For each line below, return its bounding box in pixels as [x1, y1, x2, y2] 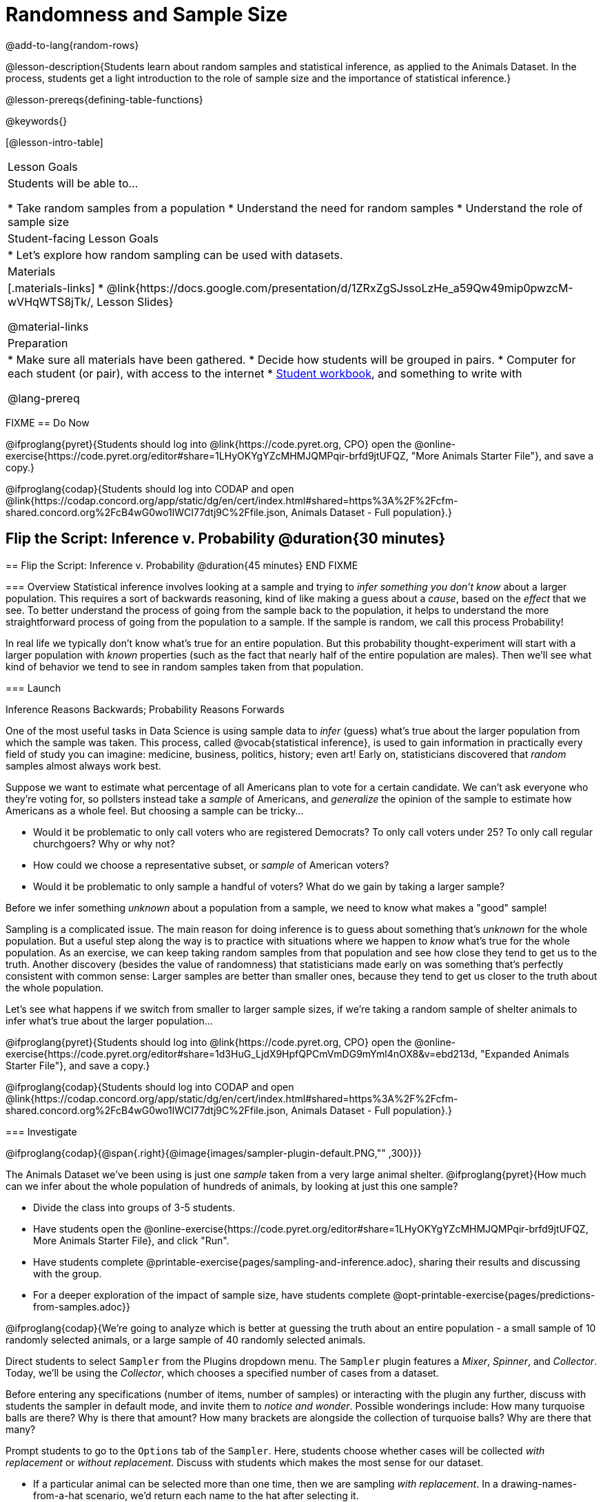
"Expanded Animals [480, 1047, 569, 1060]
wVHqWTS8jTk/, [8, 294, 94, 309]
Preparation [8, 336, 68, 350]
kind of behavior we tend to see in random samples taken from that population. [6, 660, 364, 672]
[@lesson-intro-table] [6, 136, 103, 148]
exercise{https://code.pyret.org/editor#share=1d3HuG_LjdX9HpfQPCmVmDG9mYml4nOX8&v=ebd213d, [6, 1047, 478, 1060]
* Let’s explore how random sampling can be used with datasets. [8, 247, 343, 262]
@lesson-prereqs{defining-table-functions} [6, 93, 203, 105]
